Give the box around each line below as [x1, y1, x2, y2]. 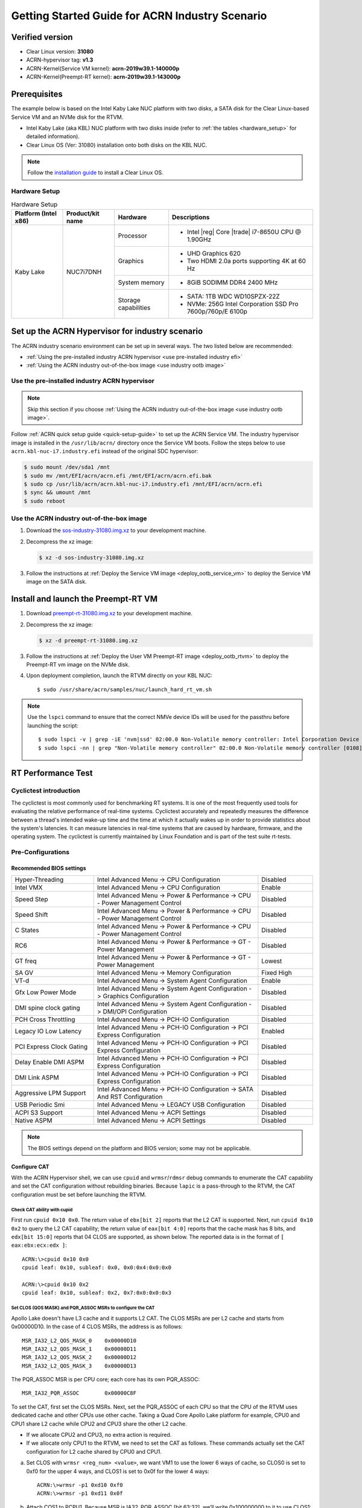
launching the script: [27, 721, 78, 729]
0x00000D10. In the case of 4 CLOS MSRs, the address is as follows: [11, 1323, 183, 1330]
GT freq [14, 957, 37, 965]
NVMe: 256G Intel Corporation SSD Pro [187, 300, 299, 308]
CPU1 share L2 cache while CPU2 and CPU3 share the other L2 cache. [11, 1420, 187, 1427]
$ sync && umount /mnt [24, 489, 91, 496]
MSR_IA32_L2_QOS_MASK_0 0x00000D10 [22, 1337, 137, 1344]
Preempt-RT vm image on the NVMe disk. [26, 661, 130, 668]
